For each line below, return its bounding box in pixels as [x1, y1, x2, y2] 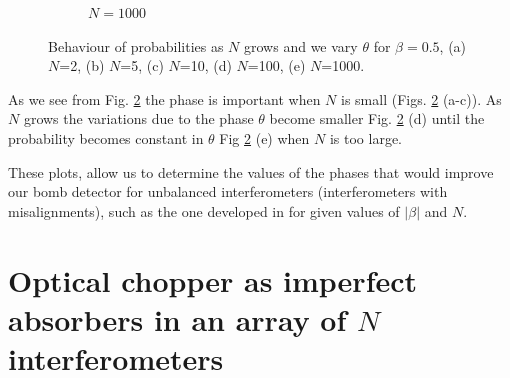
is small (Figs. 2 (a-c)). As [341, 88, 502, 109]
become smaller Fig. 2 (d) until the [269, 108, 485, 129]
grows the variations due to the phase [23, 108, 254, 129]
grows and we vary [244, 35, 358, 56]
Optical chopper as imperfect [8, 259, 418, 300]
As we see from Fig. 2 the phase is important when [8, 88, 321, 109]
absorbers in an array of [8, 298, 347, 339]
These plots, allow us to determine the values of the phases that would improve [8, 161, 494, 182]
